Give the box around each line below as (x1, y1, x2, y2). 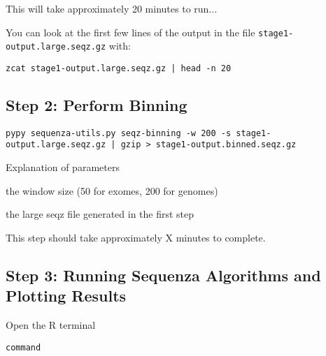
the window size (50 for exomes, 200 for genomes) (6, 183, 218, 198)
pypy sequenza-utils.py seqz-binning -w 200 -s (6, 128, 232, 138)
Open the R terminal (6, 318, 96, 332)
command (6, 342, 41, 353)
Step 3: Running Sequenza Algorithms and (6, 264, 321, 285)
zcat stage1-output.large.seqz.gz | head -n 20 (6, 63, 232, 73)
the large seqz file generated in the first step (6, 207, 194, 221)
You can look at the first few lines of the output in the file (6, 24, 255, 39)
